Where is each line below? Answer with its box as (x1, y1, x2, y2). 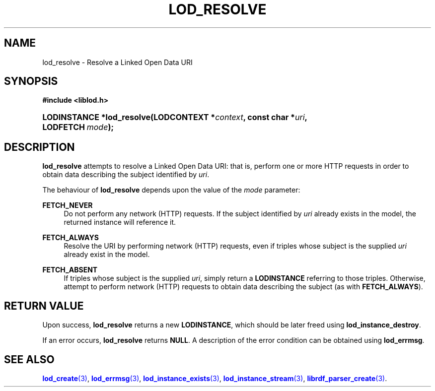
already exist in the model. (64, 250, 150, 259)
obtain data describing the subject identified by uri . (42, 170, 210, 179)
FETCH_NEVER (42, 201, 93, 210)
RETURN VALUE (4, 299, 84, 312)
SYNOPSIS (4, 75, 58, 88)
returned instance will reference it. (64, 218, 176, 227)
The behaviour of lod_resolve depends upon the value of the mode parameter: (42, 186, 300, 195)
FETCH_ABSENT (42, 265, 98, 274)
